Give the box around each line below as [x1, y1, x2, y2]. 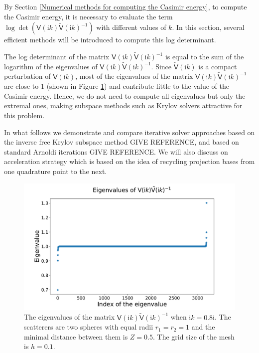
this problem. [4, 110, 45, 120]
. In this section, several [172, 22, 245, 32]
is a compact [198, 61, 237, 71]
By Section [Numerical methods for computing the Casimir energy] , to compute [4, 1, 247, 11]
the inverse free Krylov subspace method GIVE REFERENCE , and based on [4, 137, 239, 147]
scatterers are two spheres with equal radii [24, 322, 153, 332]
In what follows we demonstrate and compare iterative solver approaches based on [4, 127, 255, 137]
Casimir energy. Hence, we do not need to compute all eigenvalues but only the [4, 90, 246, 101]
